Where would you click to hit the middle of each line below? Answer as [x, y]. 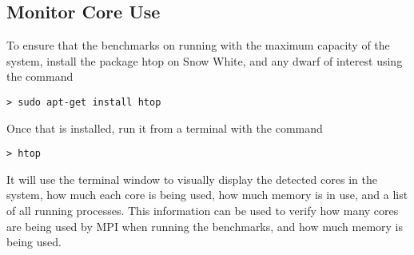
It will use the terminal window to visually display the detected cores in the [192, 179]
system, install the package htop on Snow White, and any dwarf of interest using [205, 60]
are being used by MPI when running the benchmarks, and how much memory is [205, 226]
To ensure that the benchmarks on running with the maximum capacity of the [198, 45]
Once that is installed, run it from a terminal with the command [165, 127]
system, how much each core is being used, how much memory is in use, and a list [207, 195]
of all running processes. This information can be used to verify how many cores [203, 211]
